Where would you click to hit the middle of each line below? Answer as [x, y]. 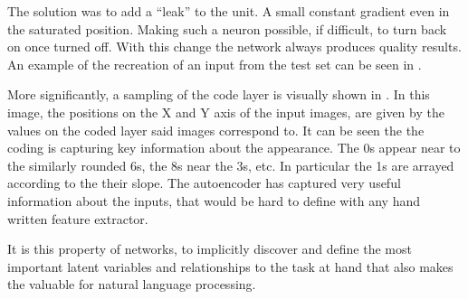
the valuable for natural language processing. [132, 284]
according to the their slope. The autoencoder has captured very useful [204, 183]
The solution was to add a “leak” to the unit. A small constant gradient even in [229, 11]
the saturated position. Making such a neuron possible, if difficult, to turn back [227, 28]
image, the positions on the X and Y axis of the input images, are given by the [226, 112]
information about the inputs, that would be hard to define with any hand [214, 200]
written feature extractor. [78, 218]
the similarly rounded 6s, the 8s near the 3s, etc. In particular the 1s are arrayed [231, 165]
